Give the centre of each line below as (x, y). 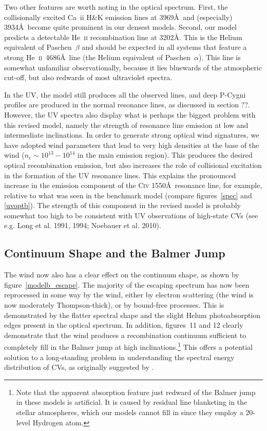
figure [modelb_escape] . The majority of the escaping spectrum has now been (127, 284)
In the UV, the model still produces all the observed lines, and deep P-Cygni (125, 94)
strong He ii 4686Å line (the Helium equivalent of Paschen (97, 57)
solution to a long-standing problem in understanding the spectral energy (119, 357)
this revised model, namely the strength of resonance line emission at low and (126, 125)
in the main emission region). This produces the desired (165, 155)
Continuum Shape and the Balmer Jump (115, 253)
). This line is (220, 57)
